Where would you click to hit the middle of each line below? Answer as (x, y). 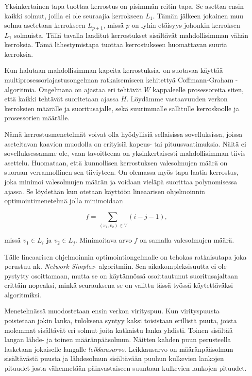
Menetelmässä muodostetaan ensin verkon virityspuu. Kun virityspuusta (112, 311)
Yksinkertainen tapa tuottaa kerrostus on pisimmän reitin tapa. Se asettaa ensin (124, 6)
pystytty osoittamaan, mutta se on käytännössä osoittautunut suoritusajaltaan (121, 275)
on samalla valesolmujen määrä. (187, 240)
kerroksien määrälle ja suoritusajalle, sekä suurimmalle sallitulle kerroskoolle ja (122, 108)
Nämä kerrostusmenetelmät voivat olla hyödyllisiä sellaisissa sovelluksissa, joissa (124, 134)
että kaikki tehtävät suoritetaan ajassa (62, 99)
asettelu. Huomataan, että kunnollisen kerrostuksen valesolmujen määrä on (116, 162)
